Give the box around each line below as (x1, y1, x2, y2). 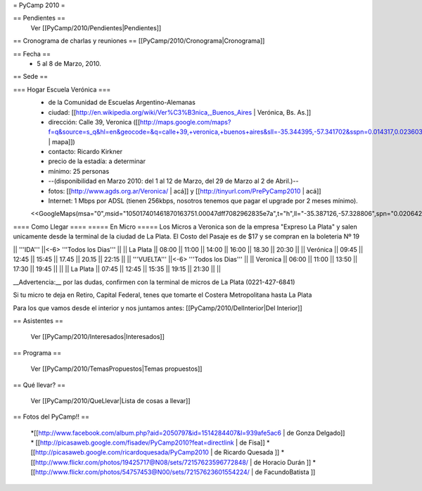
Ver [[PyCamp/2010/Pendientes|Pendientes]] (30, 23, 162, 32)
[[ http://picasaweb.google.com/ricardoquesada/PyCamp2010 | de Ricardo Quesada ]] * (30, 448, 285, 457)
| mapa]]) (48, 137, 75, 146)
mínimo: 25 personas (48, 167, 110, 175)
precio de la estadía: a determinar (48, 157, 146, 165)
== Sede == (13, 72, 49, 81)
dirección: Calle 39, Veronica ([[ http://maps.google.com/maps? (48, 117, 231, 126)
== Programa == (13, 348, 62, 357)
